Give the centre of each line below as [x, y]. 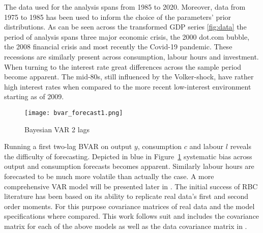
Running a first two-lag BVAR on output [68, 146]
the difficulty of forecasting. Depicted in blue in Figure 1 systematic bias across [128, 156]
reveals [241, 146]
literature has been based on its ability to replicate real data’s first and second [126, 196]
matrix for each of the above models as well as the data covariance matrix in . [126, 226]
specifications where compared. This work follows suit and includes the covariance [132, 216]
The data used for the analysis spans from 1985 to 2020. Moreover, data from [125, 7]
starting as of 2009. [34, 96]
